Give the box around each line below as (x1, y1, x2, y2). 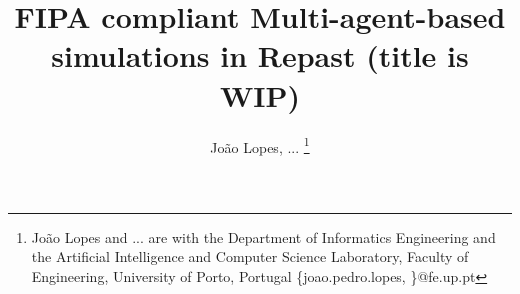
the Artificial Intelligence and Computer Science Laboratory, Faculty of (31, 246, 469, 267)
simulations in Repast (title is (51, 35, 469, 76)
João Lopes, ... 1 (210, 133, 310, 157)
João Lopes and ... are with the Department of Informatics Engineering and (31, 226, 496, 247)
